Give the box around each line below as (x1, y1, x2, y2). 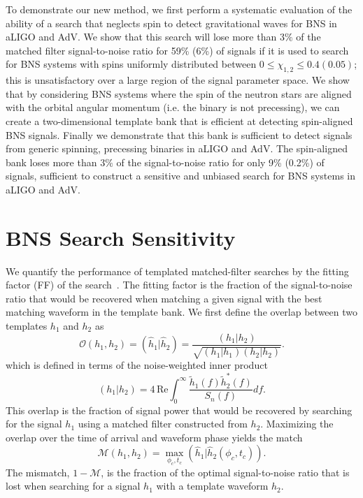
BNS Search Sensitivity (6, 223, 236, 251)
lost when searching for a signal (6, 478, 141, 493)
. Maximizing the (260, 416, 334, 431)
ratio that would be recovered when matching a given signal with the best (6, 291, 322, 305)
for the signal (6, 416, 62, 431)
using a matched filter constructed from (78, 416, 248, 431)
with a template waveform (156, 478, 269, 493)
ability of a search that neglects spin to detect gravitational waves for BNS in (6, 15, 337, 30)
